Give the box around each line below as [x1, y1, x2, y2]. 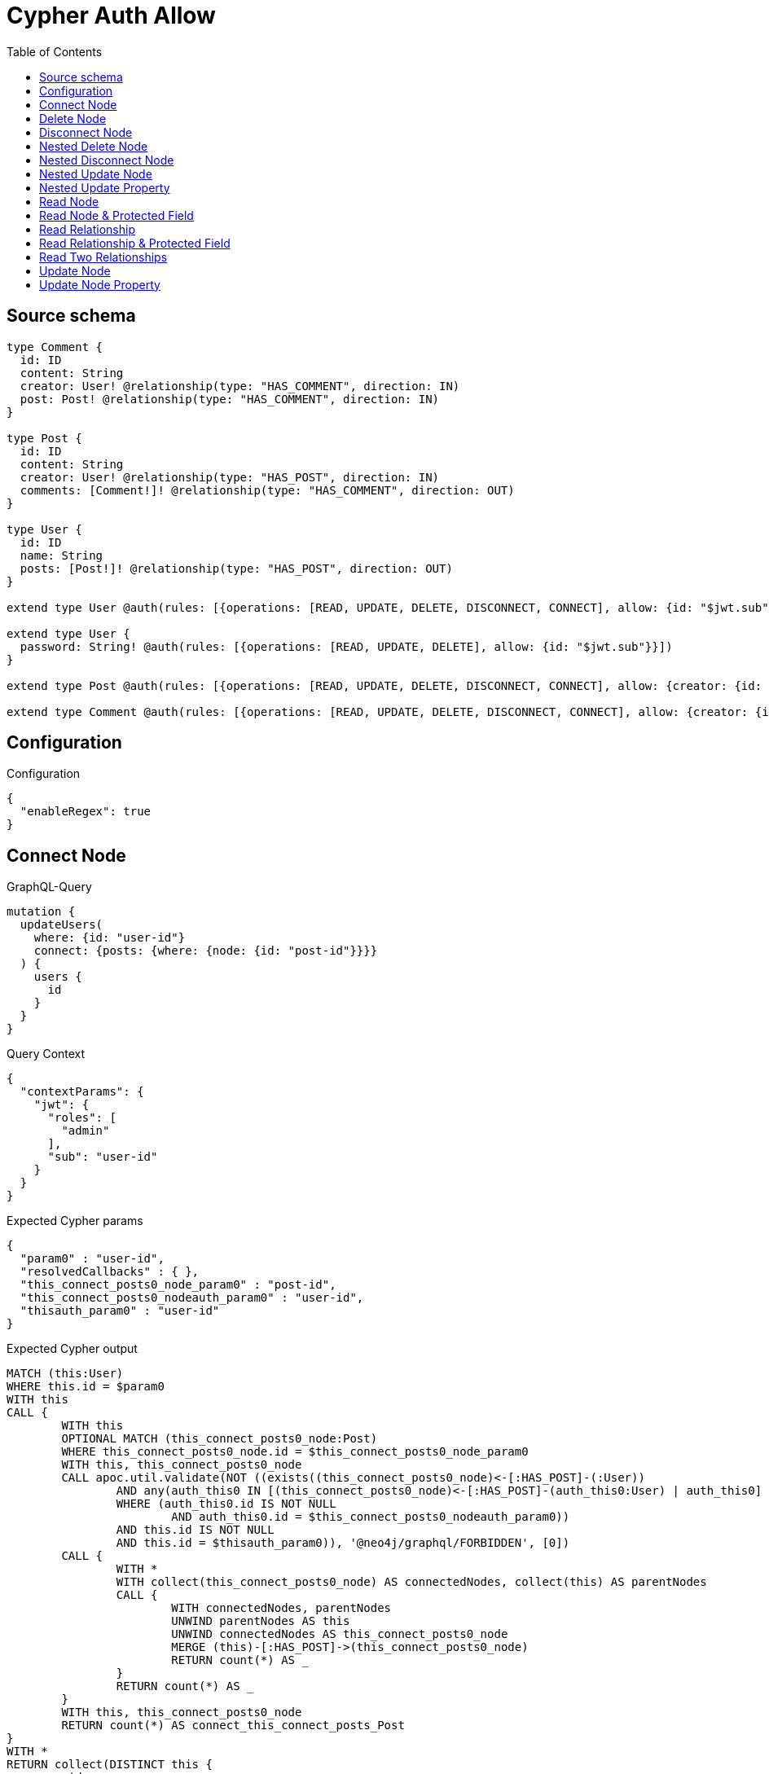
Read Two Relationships [39, 249, 168, 264]
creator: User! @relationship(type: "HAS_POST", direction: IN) [20, 470, 440, 484]
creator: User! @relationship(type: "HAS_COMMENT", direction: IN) [20, 379, 460, 393]
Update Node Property [39, 277, 160, 292]
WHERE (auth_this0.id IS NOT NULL [116, 1497, 336, 1511]
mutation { [7, 905, 76, 919]
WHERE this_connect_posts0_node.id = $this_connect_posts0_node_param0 [61, 1445, 529, 1459]
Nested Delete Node [39, 138, 148, 153]
